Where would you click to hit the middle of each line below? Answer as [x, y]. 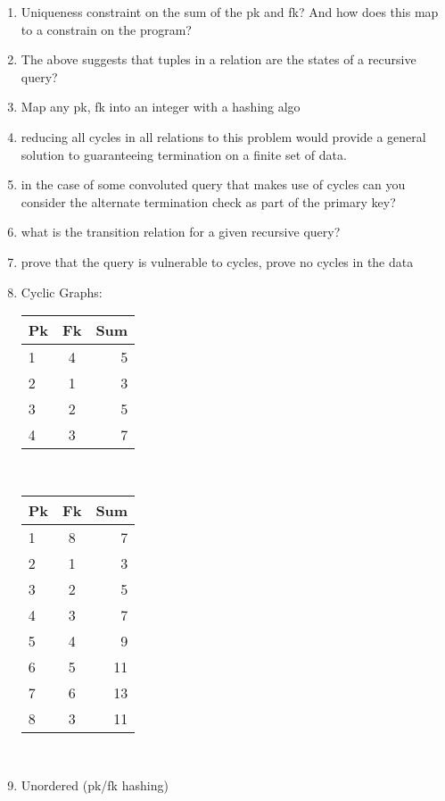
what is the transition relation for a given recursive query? [181, 232]
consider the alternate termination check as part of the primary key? [208, 201]
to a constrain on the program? [106, 29]
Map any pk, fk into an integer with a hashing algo [161, 107]
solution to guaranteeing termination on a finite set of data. [184, 154]
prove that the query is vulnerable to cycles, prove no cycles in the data [217, 261]
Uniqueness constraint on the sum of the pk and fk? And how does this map [230, 12]
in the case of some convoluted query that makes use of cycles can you [213, 184]
